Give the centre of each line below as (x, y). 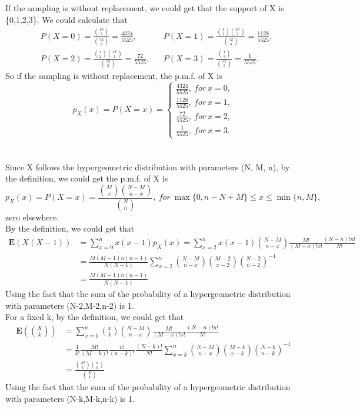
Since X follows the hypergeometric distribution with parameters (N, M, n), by (148, 166)
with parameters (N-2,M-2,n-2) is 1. (70, 305)
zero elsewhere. (32, 217)
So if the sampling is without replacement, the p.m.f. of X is (114, 75)
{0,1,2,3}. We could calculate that (66, 19)
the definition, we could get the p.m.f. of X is (87, 178)
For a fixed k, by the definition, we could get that (95, 317)
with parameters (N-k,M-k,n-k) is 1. (70, 398)
